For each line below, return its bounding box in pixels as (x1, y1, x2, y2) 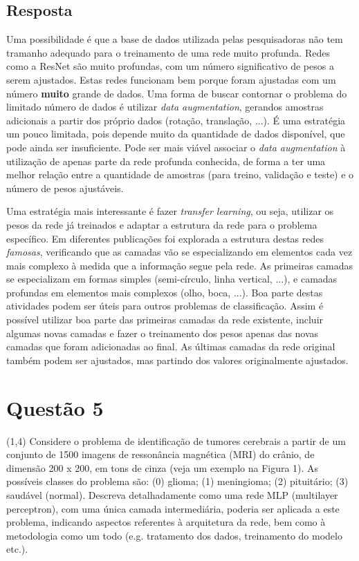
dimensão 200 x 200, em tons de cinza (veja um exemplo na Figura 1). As (6, 460, 319, 475)
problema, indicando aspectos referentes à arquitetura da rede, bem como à (6, 515, 326, 529)
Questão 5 (6, 393, 104, 421)
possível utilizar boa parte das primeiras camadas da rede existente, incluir (6, 312, 324, 327)
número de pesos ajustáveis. (6, 180, 124, 195)
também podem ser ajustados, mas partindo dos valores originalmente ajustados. (6, 352, 349, 367)
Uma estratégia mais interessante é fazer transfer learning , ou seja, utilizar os (6, 204, 334, 218)
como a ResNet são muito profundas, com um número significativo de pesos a (6, 59, 334, 73)
